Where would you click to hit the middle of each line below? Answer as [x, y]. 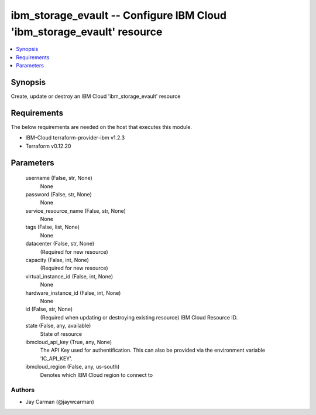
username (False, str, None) [59, 178]
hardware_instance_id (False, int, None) [73, 292]
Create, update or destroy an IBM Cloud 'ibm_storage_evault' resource [96, 96]
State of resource [61, 334]
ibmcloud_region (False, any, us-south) [73, 367]
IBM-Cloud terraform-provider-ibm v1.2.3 [75, 138]
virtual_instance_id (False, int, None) [69, 276]
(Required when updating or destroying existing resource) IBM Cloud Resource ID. [139, 317]
